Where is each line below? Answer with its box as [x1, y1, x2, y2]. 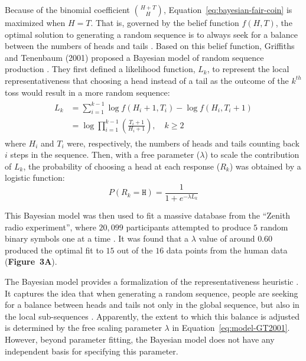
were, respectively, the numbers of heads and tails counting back [67, 136, 300, 149]
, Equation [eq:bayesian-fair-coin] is [163, 4, 292, 15]
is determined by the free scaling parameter [5, 321, 162, 334]
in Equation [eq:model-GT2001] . [172, 321, 290, 334]
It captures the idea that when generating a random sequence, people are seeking [5, 287, 298, 299]
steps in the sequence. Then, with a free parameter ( [10, 148, 200, 161]
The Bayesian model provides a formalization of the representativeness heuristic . [5, 275, 299, 287]
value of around [198, 232, 255, 245]
